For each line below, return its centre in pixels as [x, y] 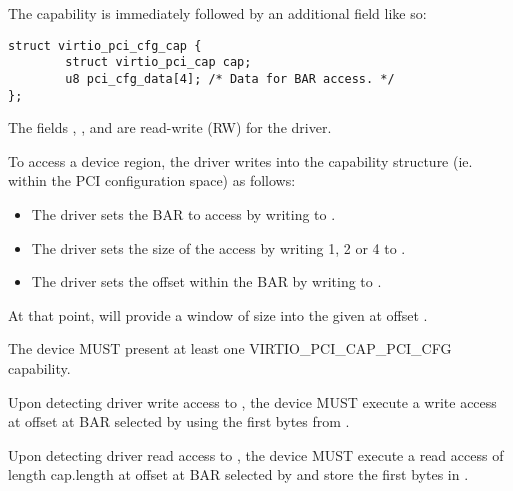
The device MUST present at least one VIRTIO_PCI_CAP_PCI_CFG [230, 348]
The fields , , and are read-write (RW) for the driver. [170, 127]
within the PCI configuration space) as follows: [152, 180]
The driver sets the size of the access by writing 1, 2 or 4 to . [218, 247]
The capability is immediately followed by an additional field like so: [217, 13]
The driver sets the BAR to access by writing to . [183, 214]
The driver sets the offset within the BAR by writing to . [206, 281]
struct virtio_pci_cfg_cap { [105, 45]
